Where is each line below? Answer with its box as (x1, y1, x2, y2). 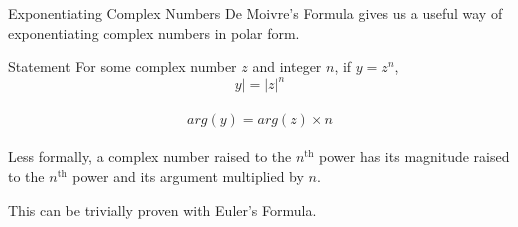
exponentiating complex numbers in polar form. (8, 22, 300, 43)
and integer (252, 56, 322, 77)
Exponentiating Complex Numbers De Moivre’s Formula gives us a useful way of (8, 3, 503, 23)
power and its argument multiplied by (72, 166, 304, 187)
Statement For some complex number (8, 56, 237, 77)
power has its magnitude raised (319, 146, 510, 167)
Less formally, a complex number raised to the (8, 146, 292, 167)
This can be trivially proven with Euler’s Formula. (8, 199, 317, 220)
